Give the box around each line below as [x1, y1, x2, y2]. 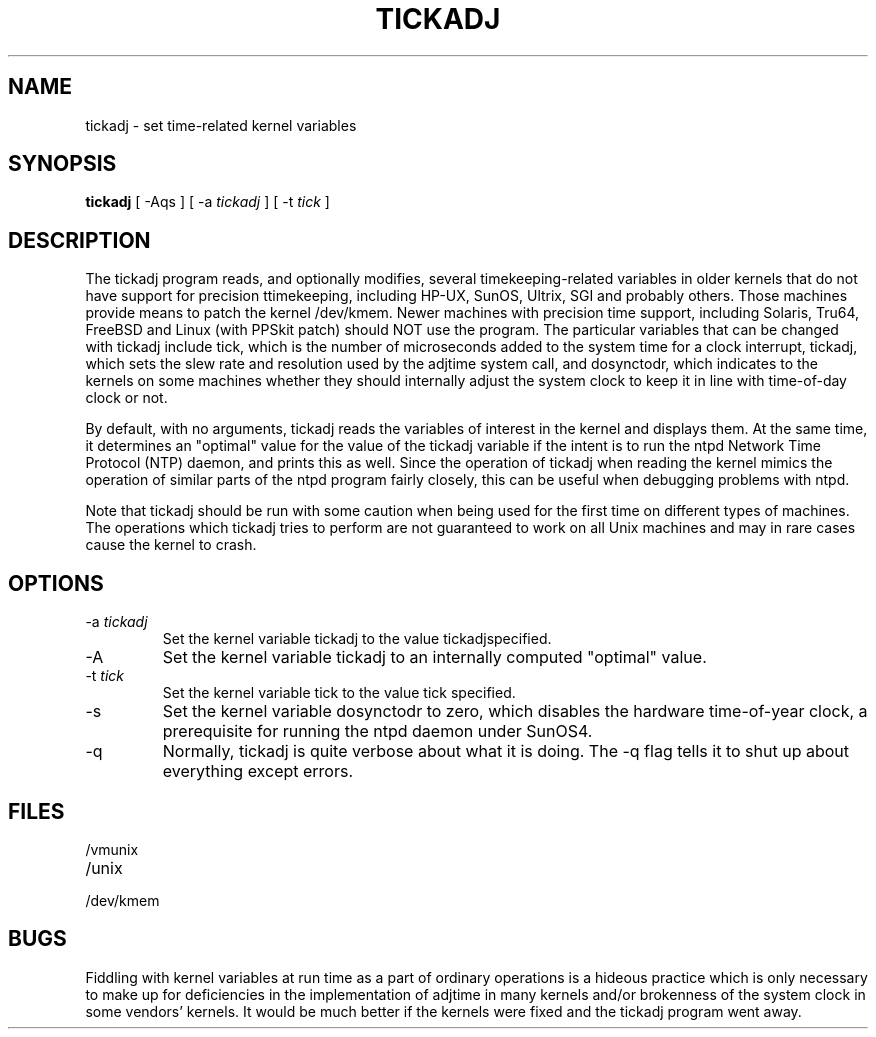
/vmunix [85, 840, 139, 858]
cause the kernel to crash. [85, 536, 257, 554]
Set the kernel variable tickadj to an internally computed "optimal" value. [162, 647, 707, 668]
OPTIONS [8, 570, 104, 596]
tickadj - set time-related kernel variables [85, 116, 357, 134]
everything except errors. [162, 761, 354, 782]
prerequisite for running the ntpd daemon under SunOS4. [162, 721, 593, 742]
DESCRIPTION [8, 227, 151, 253]
